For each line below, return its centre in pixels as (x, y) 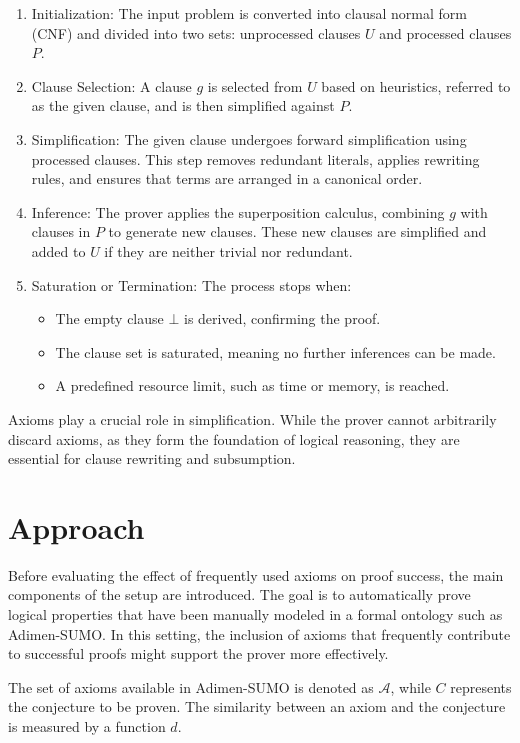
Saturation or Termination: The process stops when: (191, 284)
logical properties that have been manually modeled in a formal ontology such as (255, 614)
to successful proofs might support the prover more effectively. (198, 653)
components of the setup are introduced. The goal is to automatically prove (239, 594)
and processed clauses (445, 32)
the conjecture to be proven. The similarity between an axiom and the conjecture (257, 706)
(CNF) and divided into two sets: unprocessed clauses (196, 32)
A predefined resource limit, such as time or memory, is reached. (252, 385)
